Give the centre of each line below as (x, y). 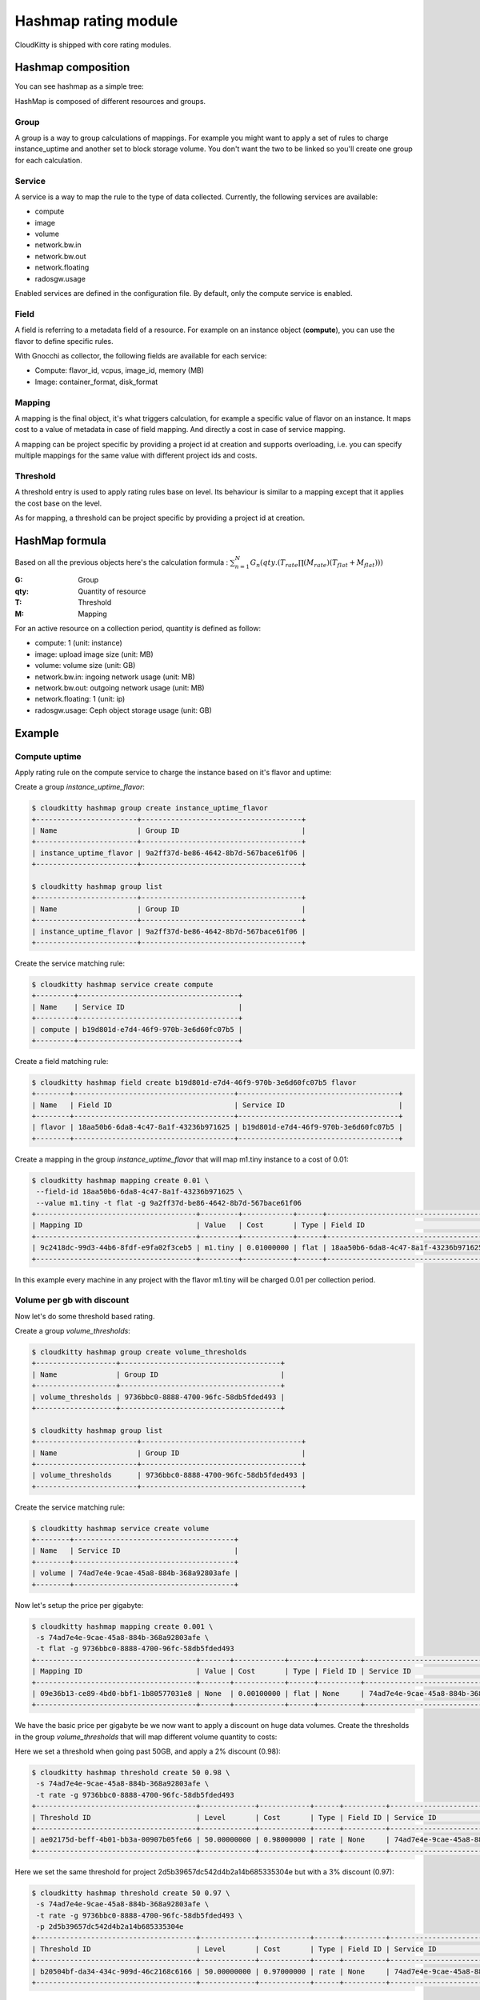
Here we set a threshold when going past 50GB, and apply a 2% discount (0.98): (148, 1751)
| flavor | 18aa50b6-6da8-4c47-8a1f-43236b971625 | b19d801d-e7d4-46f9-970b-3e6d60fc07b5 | (217, 1127)
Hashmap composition (72, 68)
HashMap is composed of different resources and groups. (110, 101)
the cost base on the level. (58, 503)
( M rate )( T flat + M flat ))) (344, 563)
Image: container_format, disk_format (96, 382)
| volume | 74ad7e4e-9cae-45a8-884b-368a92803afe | (135, 1573)
